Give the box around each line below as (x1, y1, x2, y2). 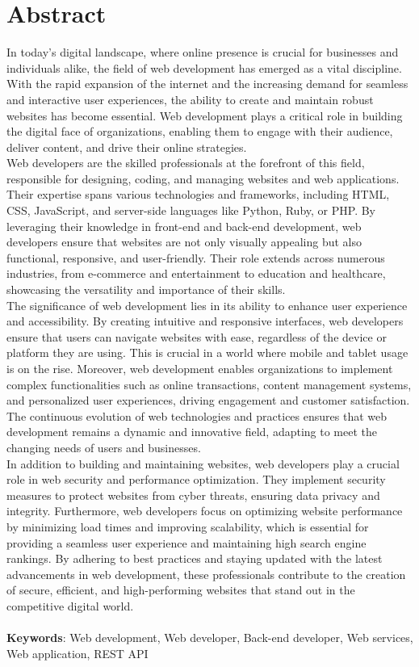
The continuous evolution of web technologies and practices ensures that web (6, 407, 387, 424)
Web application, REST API (6, 644, 149, 661)
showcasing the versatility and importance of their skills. (6, 281, 286, 298)
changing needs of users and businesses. (6, 438, 201, 455)
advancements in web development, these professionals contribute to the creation (6, 565, 406, 582)
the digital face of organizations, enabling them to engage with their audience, (6, 123, 393, 140)
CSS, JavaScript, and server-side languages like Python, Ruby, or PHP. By (6, 202, 375, 219)
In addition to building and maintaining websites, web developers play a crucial (6, 455, 400, 472)
